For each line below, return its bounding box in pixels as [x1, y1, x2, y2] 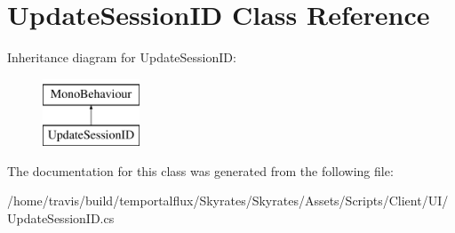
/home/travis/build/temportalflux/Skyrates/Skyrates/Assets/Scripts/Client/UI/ [7, 191, 449, 210]
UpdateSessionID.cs [7, 209, 115, 228]
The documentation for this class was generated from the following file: [7, 161, 394, 180]
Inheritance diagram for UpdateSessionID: [7, 48, 236, 67]
